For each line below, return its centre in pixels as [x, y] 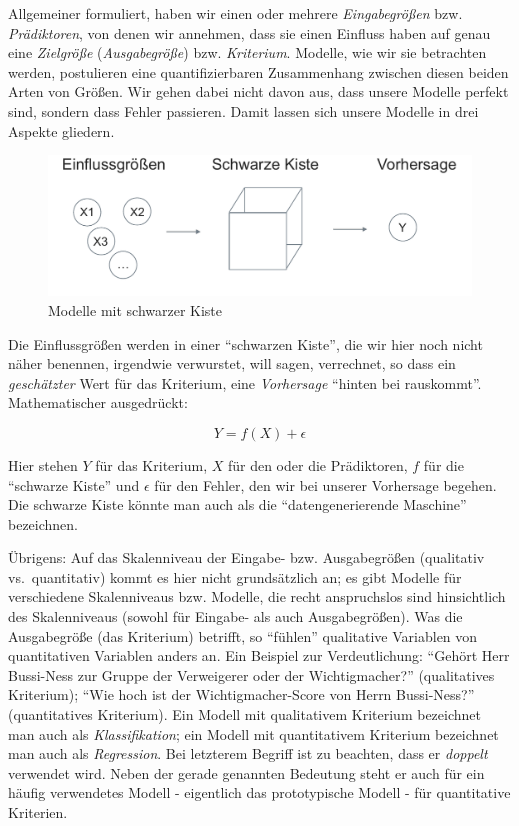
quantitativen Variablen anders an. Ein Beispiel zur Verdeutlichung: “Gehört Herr [259, 655]
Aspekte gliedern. [61, 130]
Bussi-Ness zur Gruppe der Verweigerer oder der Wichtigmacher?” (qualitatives [251, 674]
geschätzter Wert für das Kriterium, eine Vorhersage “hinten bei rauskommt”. [245, 382]
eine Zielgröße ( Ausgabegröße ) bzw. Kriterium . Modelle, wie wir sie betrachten [247, 52]
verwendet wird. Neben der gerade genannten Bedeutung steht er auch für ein [246, 772]
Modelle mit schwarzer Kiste [135, 309]
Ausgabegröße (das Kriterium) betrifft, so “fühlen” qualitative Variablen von [243, 635]
